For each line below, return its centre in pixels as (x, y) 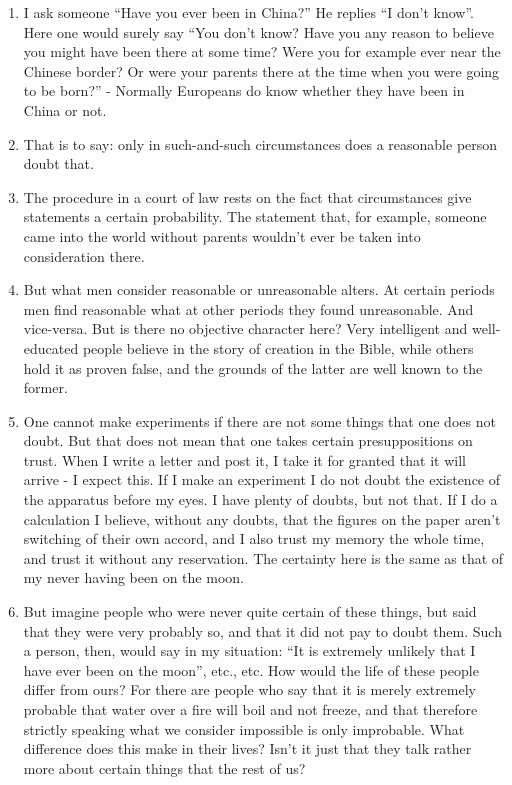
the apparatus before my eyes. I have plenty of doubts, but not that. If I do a (260, 499)
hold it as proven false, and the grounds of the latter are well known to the (253, 367)
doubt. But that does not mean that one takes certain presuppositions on (248, 440)
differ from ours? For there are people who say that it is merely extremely (249, 689)
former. (45, 387)
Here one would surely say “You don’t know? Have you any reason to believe (258, 31)
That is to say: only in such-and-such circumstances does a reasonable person (260, 143)
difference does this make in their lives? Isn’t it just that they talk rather (247, 748)
